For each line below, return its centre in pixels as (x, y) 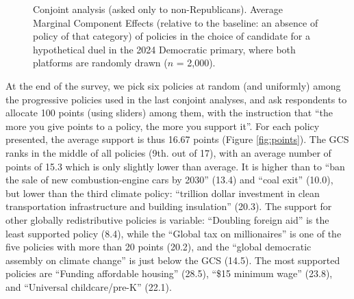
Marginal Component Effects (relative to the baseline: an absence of (176, 22)
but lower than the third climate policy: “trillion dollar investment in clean (163, 193)
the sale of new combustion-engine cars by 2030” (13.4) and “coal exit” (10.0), (169, 180)
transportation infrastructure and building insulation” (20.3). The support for (169, 206)
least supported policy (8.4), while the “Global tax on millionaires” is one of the (174, 233)
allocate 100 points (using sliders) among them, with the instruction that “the (169, 113)
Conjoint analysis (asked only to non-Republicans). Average (158, 9)
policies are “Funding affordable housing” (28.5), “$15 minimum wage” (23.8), (169, 273)
